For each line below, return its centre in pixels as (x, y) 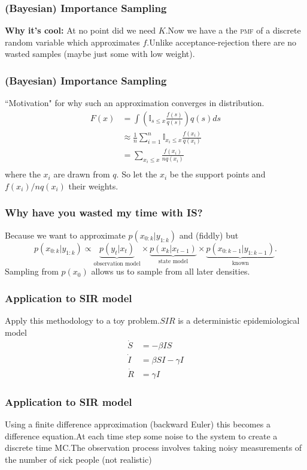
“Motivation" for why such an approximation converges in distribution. (135, 103)
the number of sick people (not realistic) (78, 459)
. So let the (137, 174)
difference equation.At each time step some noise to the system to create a (141, 436)
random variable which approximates (72, 42)
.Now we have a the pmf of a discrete (233, 30)
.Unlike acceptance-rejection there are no (222, 42)
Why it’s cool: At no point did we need (80, 30)
